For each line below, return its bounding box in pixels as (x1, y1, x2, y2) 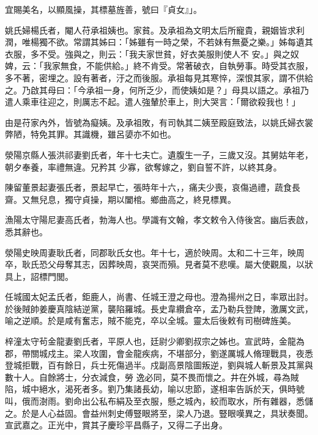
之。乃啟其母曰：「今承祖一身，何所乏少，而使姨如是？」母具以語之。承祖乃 (5, 83, 309, 96)
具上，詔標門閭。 (5, 269, 73, 282)
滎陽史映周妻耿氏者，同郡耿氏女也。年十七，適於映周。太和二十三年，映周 (5, 246, 305, 258)
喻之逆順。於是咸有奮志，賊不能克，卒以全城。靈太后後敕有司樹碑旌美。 (5, 314, 296, 327)
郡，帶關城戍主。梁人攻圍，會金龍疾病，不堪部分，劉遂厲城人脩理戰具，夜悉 (5, 346, 313, 359)
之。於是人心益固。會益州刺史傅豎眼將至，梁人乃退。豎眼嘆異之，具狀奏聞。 (5, 406, 313, 419)
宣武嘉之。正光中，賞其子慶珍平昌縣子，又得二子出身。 (5, 419, 227, 431)
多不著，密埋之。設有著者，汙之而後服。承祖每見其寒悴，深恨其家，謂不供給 (5, 71, 313, 84)
